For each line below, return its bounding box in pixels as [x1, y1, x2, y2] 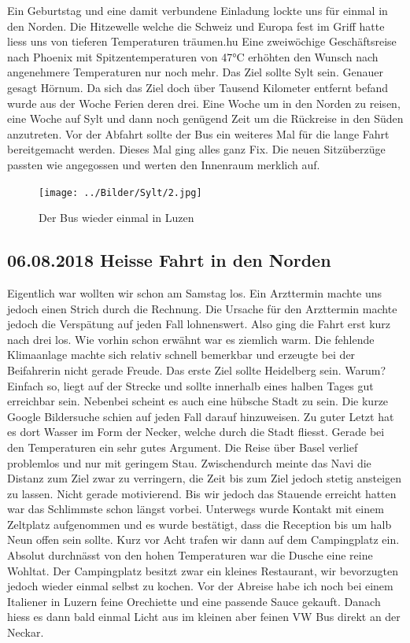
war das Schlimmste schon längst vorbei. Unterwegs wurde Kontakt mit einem [7, 501, 384, 517]
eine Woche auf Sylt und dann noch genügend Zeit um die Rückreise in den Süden [7, 110, 404, 127]
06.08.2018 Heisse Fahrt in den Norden [7, 248, 331, 272]
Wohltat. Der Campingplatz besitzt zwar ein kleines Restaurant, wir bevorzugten [7, 562, 399, 578]
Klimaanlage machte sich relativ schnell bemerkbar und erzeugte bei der [7, 346, 356, 363]
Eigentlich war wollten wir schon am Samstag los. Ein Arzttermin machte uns [7, 284, 382, 301]
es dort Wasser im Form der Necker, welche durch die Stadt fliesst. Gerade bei [7, 423, 385, 440]
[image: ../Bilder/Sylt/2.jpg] [39, 187, 202, 198]
